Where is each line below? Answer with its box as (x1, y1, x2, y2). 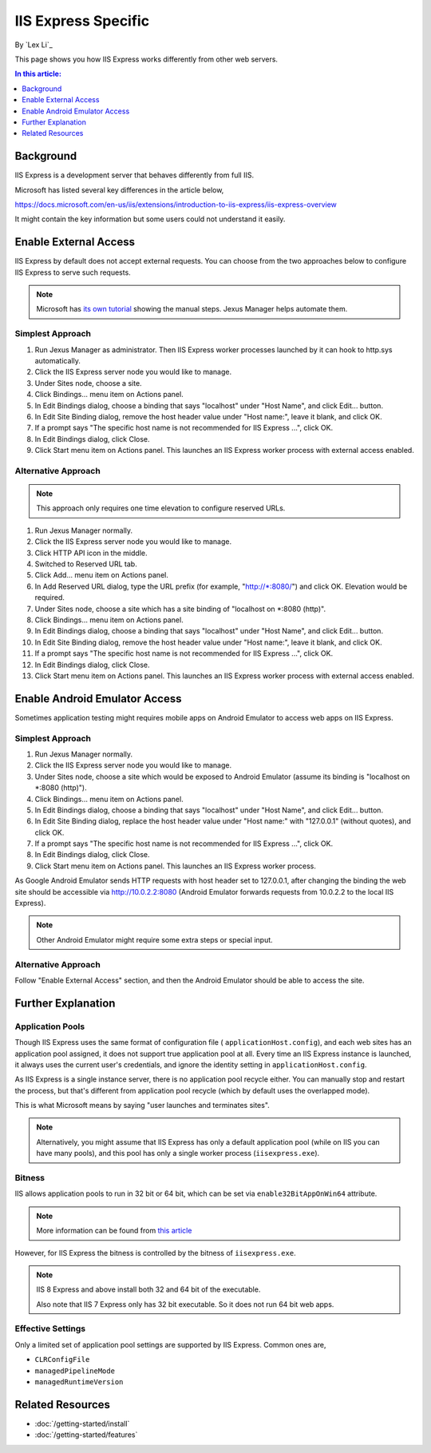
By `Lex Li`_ (14, 40, 53, 50)
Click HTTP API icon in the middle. (34, 548, 148, 558)
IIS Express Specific (14, 12, 150, 30)
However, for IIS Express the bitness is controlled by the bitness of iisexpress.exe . (14, 1248, 296, 1257)
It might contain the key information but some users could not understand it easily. (14, 214, 286, 224)
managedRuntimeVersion (34, 1378, 124, 1387)
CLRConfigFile (34, 1355, 90, 1364)
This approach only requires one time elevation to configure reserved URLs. (36, 503, 286, 513)
